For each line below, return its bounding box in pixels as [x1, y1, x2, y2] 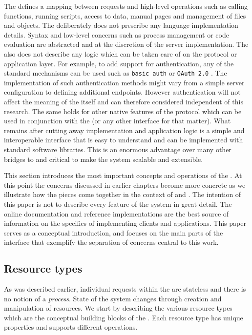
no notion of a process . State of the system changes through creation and [4, 293, 222, 303]
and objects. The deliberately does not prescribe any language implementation [4, 20, 238, 30]
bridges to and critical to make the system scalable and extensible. [4, 154, 203, 164]
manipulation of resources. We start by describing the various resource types [4, 303, 232, 313]
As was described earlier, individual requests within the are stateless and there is [4, 284, 246, 294]
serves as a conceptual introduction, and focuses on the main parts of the [4, 227, 223, 237]
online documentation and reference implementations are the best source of [4, 208, 229, 218]
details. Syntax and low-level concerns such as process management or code [4, 29, 229, 39]
